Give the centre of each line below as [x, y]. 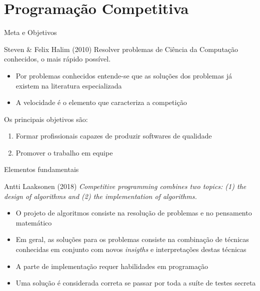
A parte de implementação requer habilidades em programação [112, 266]
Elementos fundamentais [41, 169]
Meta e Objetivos [30, 32]
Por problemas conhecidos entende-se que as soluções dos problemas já [124, 75]
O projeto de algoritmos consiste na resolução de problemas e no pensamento [134, 213]
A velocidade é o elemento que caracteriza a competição [101, 102]
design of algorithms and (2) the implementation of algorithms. [100, 196]
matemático [34, 222]
